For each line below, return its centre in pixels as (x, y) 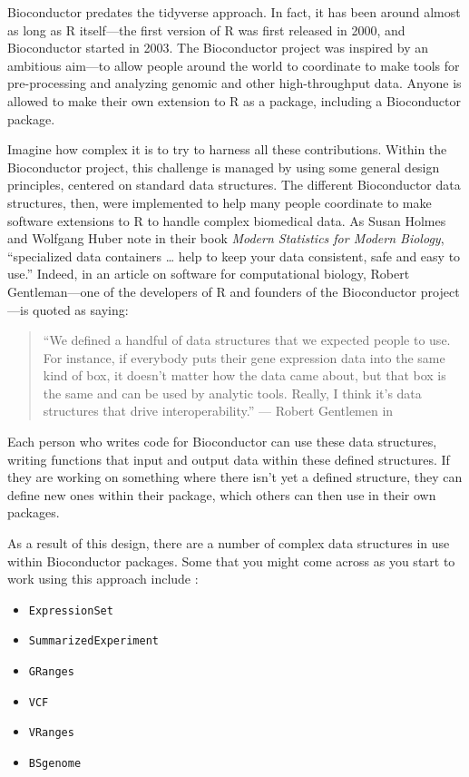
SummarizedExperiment (93, 641)
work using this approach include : (103, 579)
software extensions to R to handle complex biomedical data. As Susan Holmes (227, 220)
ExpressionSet (71, 610)
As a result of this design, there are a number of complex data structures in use (229, 543)
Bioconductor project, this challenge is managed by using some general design (224, 167)
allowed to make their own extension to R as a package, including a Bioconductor (234, 100)
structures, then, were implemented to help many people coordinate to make (220, 202)
